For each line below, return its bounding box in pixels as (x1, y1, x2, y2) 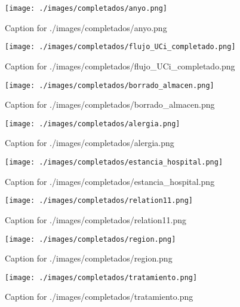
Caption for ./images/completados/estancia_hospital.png (5, 175, 215, 187)
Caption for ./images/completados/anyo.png (5, 21, 167, 34)
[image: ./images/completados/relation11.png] (5, 196, 193, 205)
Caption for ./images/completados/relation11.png (5, 213, 186, 226)
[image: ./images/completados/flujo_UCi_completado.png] (5, 42, 236, 51)
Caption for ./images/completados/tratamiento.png (5, 290, 193, 303)
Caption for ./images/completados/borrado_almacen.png (5, 98, 215, 111)
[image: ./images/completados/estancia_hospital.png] (5, 158, 223, 166)
